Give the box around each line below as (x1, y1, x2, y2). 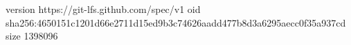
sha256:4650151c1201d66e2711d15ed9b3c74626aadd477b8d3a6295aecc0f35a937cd (6, 15, 346, 29)
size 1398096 (6, 29, 58, 43)
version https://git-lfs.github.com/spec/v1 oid (6, 2, 201, 16)
